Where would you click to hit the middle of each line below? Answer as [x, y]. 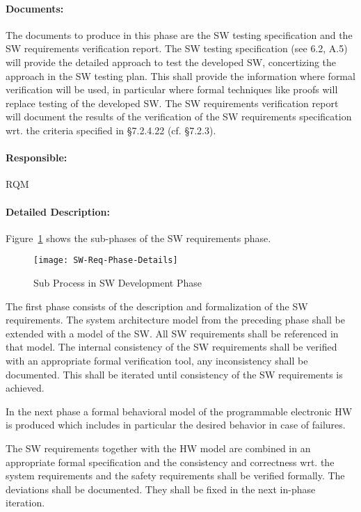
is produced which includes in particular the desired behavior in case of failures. [176, 425]
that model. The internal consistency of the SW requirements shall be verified [171, 347]
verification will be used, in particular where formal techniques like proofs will [172, 89]
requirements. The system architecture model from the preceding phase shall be [175, 320]
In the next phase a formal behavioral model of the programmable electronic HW [179, 411]
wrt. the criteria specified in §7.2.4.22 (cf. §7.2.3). [111, 130]
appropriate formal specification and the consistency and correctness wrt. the [170, 462]
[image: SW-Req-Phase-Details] [106, 261]
